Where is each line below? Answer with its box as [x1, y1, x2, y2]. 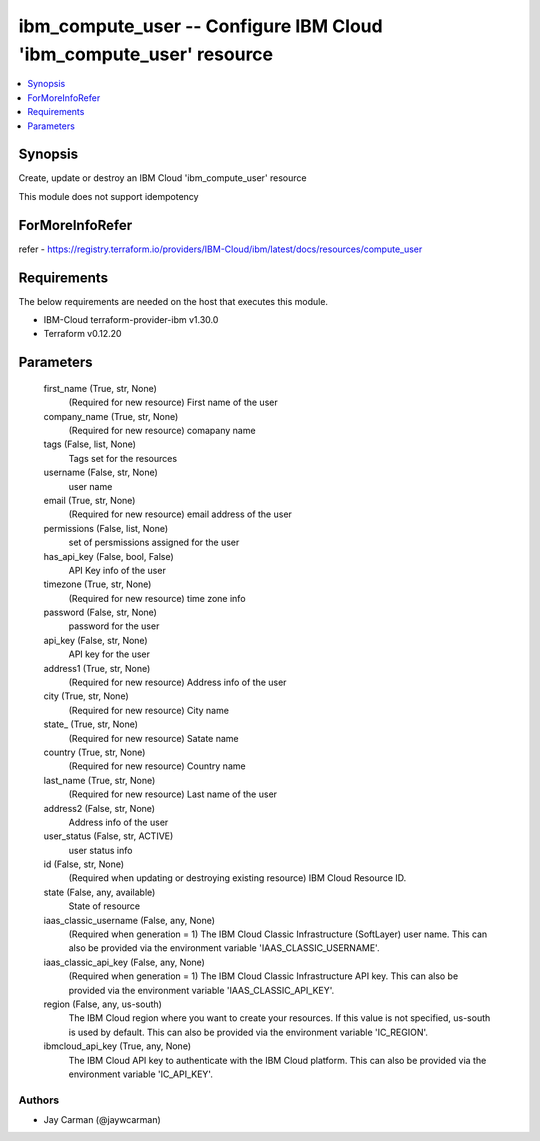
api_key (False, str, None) [43, 634, 149, 646]
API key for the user [68, 648, 150, 660]
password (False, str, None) [43, 606, 157, 619]
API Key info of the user [68, 564, 167, 576]
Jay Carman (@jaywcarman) [43, 1114, 162, 1126]
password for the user [68, 620, 160, 632]
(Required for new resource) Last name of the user [68, 788, 278, 800]
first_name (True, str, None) [43, 382, 157, 394]
